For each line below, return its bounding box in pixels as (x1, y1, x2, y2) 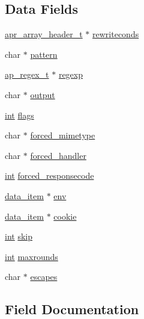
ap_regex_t (5, 68, 49, 81)
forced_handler (30, 149, 86, 161)
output (30, 88, 55, 101)
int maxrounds (5, 250, 58, 262)
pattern (30, 48, 58, 60)
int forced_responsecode (5, 169, 94, 182)
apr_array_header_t (5, 28, 83, 40)
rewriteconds (92, 28, 139, 40)
